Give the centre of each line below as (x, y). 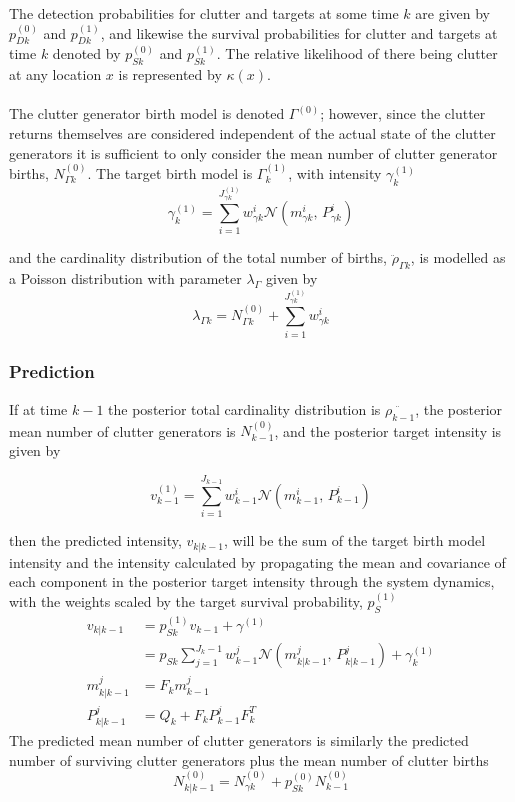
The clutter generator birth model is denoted (147, 113)
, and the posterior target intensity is (388, 430)
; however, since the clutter (403, 113)
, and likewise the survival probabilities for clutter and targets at (299, 32)
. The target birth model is (170, 172)
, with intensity (335, 172)
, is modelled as (458, 257)
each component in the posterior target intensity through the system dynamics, (252, 581)
